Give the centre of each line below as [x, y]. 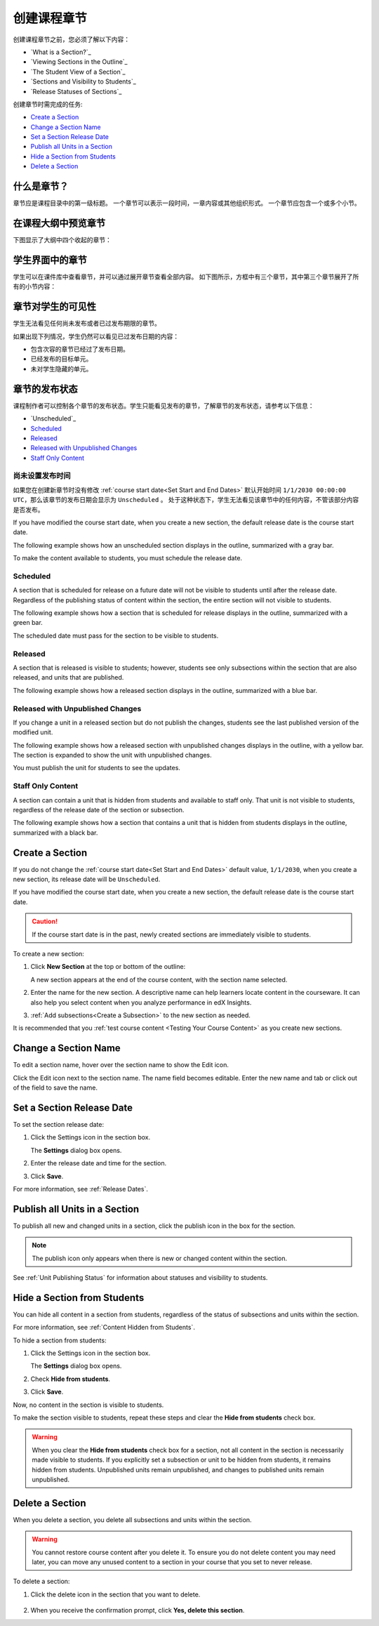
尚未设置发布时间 [42, 476]
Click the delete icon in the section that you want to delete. [115, 1594]
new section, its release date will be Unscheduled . [87, 879]
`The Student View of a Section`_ [78, 72]
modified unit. [33, 732]
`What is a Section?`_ [61, 52]
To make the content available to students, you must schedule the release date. [127, 558]
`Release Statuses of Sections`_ [76, 91]
